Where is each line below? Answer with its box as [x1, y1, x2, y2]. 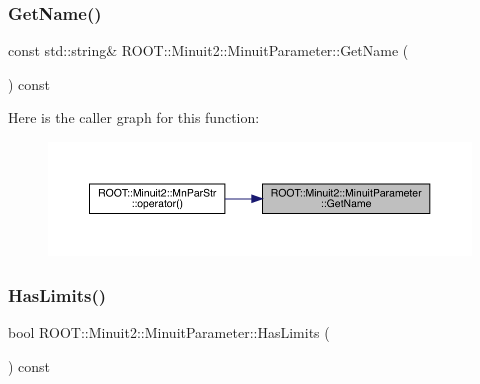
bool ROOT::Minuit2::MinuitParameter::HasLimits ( [8, 322, 330, 343]
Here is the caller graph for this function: [8, 107, 260, 128]
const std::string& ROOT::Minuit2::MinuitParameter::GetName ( [8, 40, 409, 61]
